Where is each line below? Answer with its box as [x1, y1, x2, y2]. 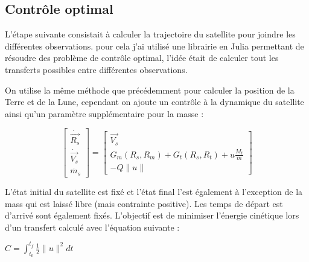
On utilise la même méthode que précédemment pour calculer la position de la [5, 83, 295, 96]
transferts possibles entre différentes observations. [5, 63, 188, 75]
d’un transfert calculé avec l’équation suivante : [5, 220, 180, 233]
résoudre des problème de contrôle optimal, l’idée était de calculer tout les [5, 51, 279, 64]
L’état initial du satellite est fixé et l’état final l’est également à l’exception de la [5, 185, 303, 197]
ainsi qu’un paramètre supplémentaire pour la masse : [5, 107, 204, 120]
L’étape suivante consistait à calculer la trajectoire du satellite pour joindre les [5, 28, 296, 40]
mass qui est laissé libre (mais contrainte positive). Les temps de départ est [5, 197, 283, 209]
